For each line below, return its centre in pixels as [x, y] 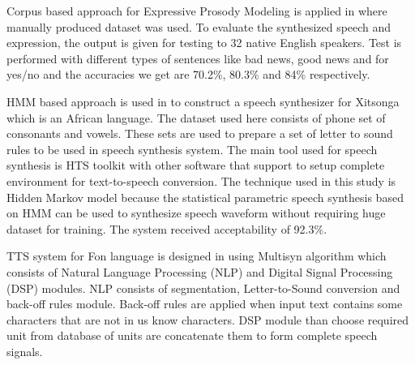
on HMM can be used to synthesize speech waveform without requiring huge [196, 213]
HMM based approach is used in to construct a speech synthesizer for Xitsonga [203, 101]
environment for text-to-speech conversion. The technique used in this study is [201, 180]
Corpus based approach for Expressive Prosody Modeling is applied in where [197, 11]
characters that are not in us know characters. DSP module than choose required [208, 319]
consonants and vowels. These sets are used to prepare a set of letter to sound [200, 133]
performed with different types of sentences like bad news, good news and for [198, 58]
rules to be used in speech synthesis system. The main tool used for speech [192, 149]
